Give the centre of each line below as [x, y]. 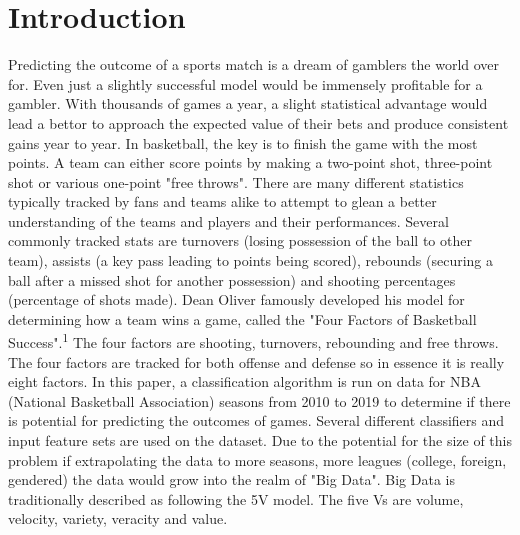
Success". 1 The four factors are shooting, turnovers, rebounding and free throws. [253, 341]
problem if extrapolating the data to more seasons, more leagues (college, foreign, [257, 459]
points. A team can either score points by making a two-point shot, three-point [250, 162]
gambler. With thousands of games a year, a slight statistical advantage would [248, 103]
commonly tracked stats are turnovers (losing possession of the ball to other [240, 240]
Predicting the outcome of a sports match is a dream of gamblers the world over [254, 64]
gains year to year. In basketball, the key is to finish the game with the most [243, 142]
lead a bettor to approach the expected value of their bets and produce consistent [258, 122]
